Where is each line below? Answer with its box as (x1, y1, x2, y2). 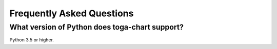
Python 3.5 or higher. (9, 37, 54, 43)
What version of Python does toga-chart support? (9, 22, 184, 32)
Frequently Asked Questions (9, 8, 134, 19)
